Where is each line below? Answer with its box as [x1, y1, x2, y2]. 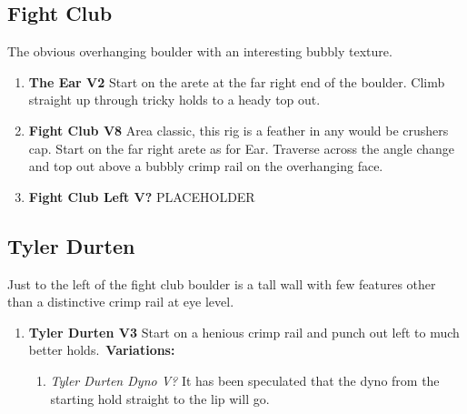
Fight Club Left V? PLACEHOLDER [28, 187, 255, 206]
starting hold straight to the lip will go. [50, 389, 270, 408]
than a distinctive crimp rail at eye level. [7, 292, 234, 311]
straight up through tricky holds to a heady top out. [28, 90, 321, 109]
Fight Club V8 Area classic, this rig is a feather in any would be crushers [28, 120, 449, 139]
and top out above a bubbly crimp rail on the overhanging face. [28, 157, 383, 176]
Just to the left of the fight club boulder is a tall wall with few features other [7, 274, 436, 293]
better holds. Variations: [28, 340, 175, 359]
